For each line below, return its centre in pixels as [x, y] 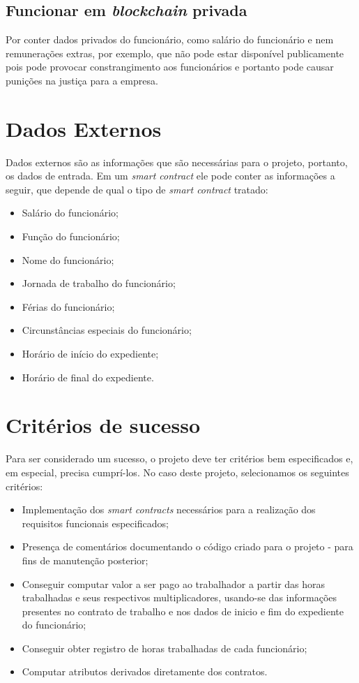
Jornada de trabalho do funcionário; [99, 283]
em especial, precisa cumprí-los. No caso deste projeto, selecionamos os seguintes [177, 472]
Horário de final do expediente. [88, 377]
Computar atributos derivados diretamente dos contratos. [145, 671]
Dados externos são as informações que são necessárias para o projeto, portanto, [177, 162]
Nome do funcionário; [68, 259]
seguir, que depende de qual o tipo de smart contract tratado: [137, 189]
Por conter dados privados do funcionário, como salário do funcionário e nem [170, 39]
